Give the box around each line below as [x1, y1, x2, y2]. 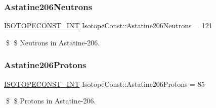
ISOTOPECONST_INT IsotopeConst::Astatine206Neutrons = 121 [4, 20, 212, 31]
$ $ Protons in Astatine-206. [6, 95, 96, 106]
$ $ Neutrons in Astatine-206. [6, 37, 100, 47]
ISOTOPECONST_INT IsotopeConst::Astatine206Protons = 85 [4, 78, 205, 89]
